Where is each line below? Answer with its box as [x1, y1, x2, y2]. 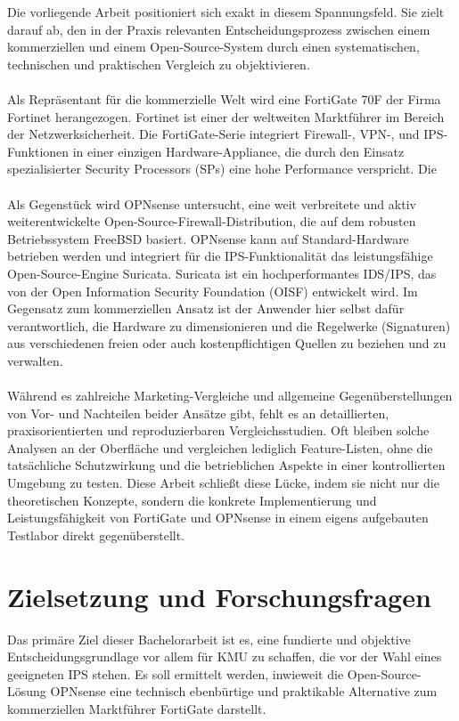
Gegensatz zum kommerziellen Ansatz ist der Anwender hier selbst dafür [7, 299, 405, 318]
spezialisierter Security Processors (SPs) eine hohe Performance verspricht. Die [7, 159, 437, 178]
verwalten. [7, 351, 63, 369]
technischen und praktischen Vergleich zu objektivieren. [7, 54, 310, 73]
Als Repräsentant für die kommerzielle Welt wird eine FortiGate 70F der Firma [7, 89, 441, 108]
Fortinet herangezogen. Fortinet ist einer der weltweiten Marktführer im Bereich [7, 107, 445, 126]
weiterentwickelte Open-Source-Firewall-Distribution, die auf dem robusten [7, 212, 416, 231]
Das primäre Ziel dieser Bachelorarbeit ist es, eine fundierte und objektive [7, 629, 411, 648]
